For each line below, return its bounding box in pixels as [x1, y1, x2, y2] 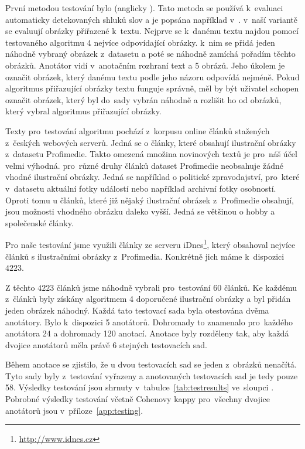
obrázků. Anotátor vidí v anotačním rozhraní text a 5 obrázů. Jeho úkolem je [5, 59, 285, 71]
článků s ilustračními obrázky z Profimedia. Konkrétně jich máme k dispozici [5, 250, 285, 262]
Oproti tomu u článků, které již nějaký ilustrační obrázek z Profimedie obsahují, [5, 193, 294, 206]
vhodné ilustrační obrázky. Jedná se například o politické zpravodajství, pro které [5, 171, 300, 183]
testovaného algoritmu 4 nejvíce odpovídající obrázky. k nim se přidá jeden [5, 36, 275, 48]
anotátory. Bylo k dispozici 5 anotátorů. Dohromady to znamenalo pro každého [5, 315, 293, 328]
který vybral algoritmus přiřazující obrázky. [5, 105, 162, 117]
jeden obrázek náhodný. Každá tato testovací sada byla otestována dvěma [5, 304, 269, 316]
